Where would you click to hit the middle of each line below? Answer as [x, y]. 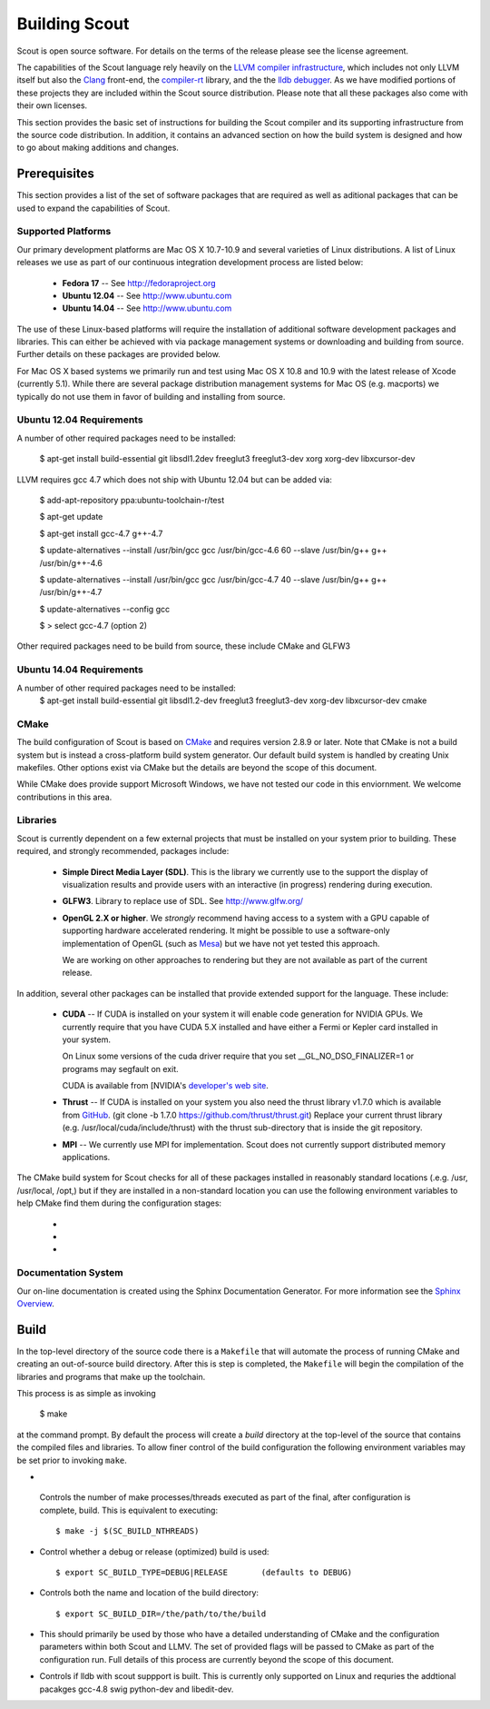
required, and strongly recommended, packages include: [123, 851]
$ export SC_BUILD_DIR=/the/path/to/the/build [161, 1614]
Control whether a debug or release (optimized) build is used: [154, 1551]
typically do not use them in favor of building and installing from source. [151, 396]
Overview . [35, 1303]
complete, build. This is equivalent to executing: [128, 1510]
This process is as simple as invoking [86, 1393]
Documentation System [70, 1273]
